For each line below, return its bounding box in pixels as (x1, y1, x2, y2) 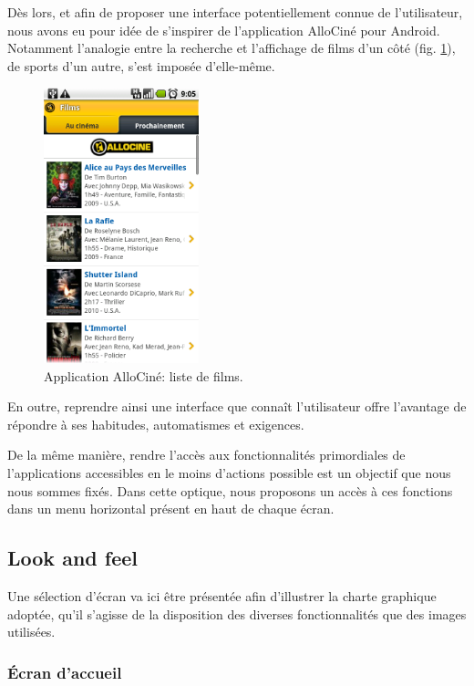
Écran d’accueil (7, 660, 122, 683)
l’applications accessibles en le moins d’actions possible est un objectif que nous (7, 463, 451, 483)
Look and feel (7, 544, 138, 572)
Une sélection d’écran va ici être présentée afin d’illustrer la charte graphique (7, 587, 437, 606)
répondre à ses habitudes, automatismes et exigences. (7, 414, 304, 433)
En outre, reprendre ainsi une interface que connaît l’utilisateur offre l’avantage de (7, 397, 467, 416)
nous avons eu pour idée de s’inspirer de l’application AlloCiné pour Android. (7, 20, 440, 39)
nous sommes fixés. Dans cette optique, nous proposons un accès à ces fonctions (7, 481, 453, 500)
